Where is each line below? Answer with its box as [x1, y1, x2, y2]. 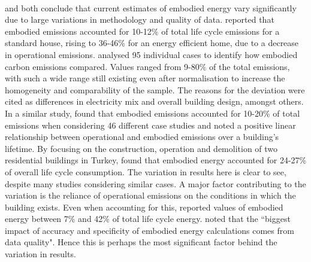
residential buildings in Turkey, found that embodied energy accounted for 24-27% [5, 154, 307, 166]
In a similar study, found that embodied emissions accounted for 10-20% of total [5, 106, 300, 119]
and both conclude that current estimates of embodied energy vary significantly [5, 1, 297, 14]
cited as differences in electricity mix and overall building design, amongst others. [5, 95, 304, 108]
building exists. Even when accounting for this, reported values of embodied [5, 200, 283, 213]
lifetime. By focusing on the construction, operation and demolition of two [5, 142, 278, 154]
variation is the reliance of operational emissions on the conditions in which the [5, 189, 296, 202]
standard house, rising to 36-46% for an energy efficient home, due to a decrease [5, 36, 299, 49]
